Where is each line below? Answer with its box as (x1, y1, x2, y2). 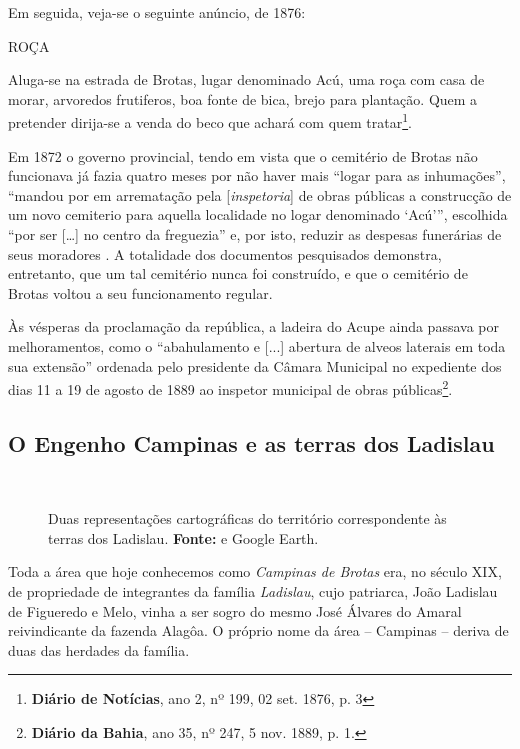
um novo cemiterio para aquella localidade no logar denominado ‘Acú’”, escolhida (8, 204, 508, 225)
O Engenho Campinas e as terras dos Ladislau (8, 427, 495, 458)
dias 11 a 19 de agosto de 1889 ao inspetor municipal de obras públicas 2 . (8, 376, 453, 399)
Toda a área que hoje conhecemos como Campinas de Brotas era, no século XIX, (8, 561, 502, 582)
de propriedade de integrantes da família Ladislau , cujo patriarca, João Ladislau (8, 580, 498, 601)
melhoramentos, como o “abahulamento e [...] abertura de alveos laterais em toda (8, 335, 506, 356)
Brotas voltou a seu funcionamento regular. (8, 282, 273, 303)
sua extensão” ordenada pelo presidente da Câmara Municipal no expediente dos (8, 355, 502, 376)
